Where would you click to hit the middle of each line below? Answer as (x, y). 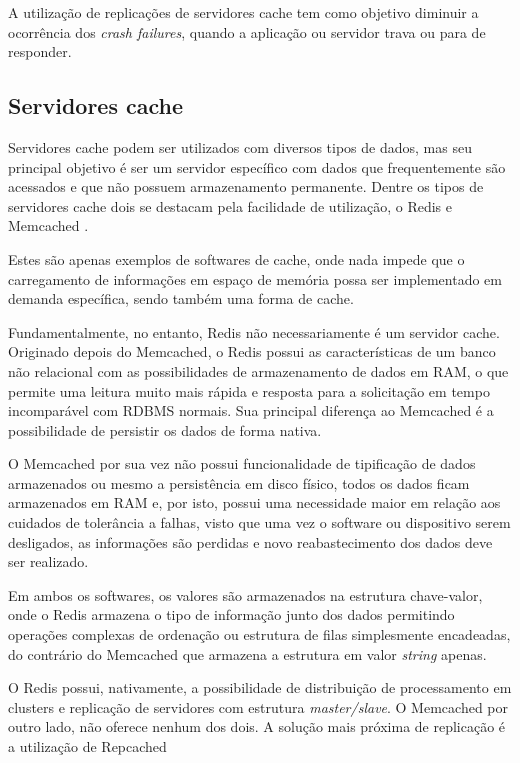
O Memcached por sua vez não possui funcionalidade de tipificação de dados (242, 463)
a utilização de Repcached (87, 746)
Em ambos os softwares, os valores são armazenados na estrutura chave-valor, (245, 594)
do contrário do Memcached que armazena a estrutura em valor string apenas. (247, 653)
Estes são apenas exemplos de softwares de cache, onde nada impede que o (236, 258)
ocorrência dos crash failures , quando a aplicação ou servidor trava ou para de (247, 31)
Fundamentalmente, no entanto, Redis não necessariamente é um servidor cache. (254, 331)
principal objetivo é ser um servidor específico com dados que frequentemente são (257, 166)
